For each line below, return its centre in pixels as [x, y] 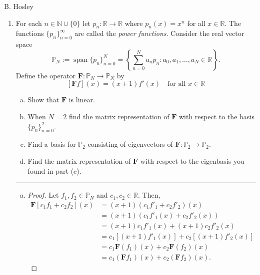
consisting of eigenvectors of [130, 144]
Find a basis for [52, 144]
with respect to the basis [216, 116]
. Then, [149, 195]
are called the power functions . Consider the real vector [159, 33]
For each [29, 23]
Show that [43, 100]
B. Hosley [19, 6]
